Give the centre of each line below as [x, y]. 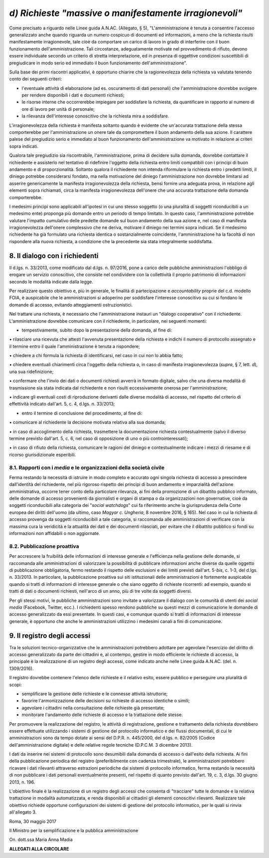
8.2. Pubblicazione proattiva [44, 546]
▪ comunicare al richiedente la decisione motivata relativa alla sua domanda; [88, 423]
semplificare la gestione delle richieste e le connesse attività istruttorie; [95, 694]
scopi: [15, 685]
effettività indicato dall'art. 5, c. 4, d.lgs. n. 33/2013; [62, 404]
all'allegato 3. [23, 812]
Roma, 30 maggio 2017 [33, 821]
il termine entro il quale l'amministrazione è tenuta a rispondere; [75, 346]
